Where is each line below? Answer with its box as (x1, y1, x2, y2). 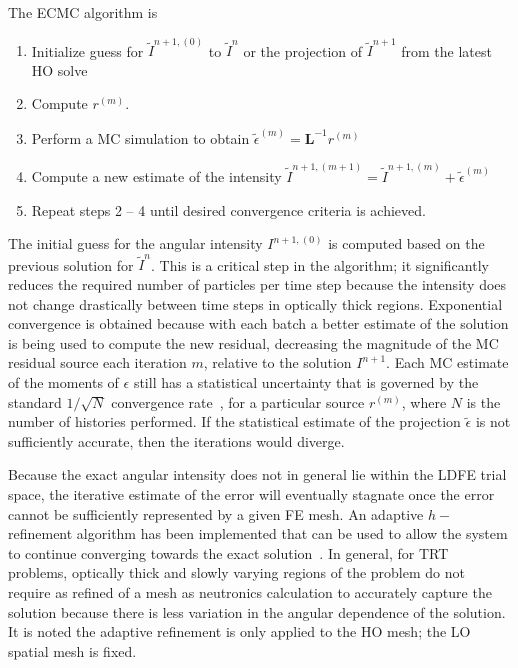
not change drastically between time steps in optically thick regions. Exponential (8, 293, 503, 314)
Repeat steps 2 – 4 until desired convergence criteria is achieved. (31, 199, 426, 220)
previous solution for (8, 254, 134, 275)
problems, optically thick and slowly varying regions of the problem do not (8, 562, 465, 583)
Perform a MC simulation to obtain (31, 127, 250, 148)
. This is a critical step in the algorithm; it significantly (151, 254, 489, 275)
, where (401, 391, 447, 412)
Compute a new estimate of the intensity (31, 165, 282, 186)
